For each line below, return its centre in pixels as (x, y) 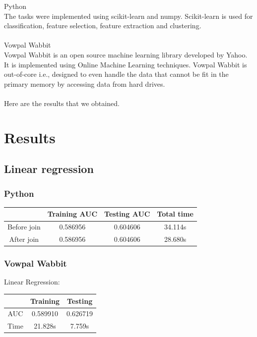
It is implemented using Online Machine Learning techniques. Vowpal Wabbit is (126, 64)
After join (24, 239)
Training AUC (72, 214)
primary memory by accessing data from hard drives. (85, 84)
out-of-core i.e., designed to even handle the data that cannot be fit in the (116, 74)
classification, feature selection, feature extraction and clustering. (103, 26)
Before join (24, 227)
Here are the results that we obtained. (62, 103)
